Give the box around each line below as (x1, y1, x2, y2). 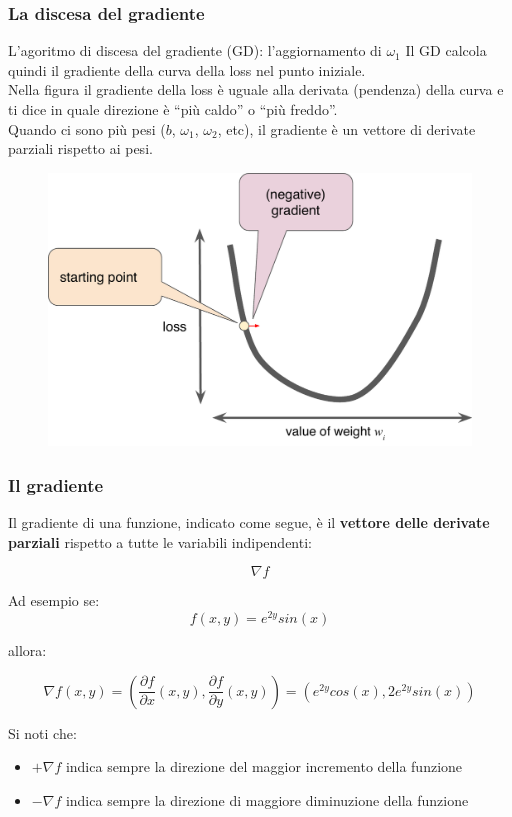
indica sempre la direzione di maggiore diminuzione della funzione (65, 789, 469, 810)
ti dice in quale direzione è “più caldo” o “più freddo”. (8, 99, 338, 119)
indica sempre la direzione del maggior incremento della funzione (65, 756, 463, 777)
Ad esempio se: (8, 590, 100, 611)
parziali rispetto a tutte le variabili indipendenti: (8, 531, 312, 552)
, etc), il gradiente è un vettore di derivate (217, 118, 476, 139)
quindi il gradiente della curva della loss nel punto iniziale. (8, 59, 366, 80)
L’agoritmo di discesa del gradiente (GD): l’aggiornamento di (8, 40, 382, 61)
